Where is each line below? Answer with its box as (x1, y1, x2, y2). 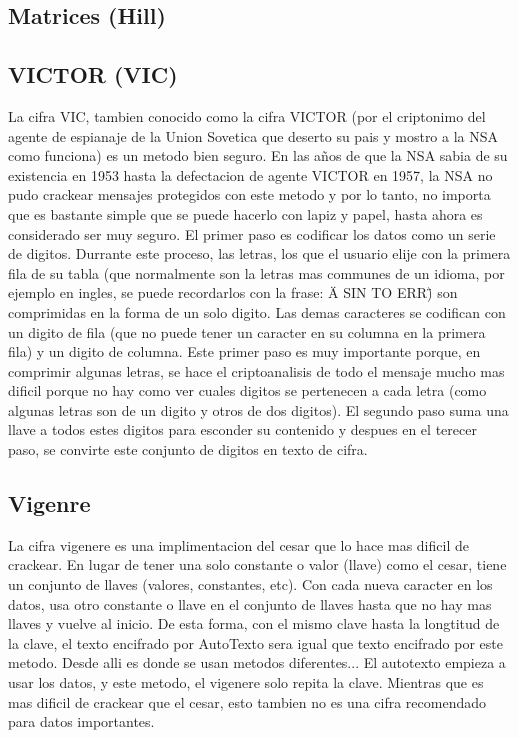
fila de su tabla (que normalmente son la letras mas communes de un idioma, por (8, 262, 505, 283)
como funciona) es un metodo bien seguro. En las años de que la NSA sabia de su (8, 145, 508, 166)
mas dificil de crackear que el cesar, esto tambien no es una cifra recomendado (8, 691, 486, 712)
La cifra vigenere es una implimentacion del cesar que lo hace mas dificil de (8, 534, 469, 555)
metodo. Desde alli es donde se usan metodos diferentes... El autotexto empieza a (8, 652, 506, 673)
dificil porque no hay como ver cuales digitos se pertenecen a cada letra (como (8, 380, 487, 401)
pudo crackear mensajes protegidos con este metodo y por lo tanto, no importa (8, 184, 491, 205)
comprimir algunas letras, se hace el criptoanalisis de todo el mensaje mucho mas (8, 360, 505, 381)
